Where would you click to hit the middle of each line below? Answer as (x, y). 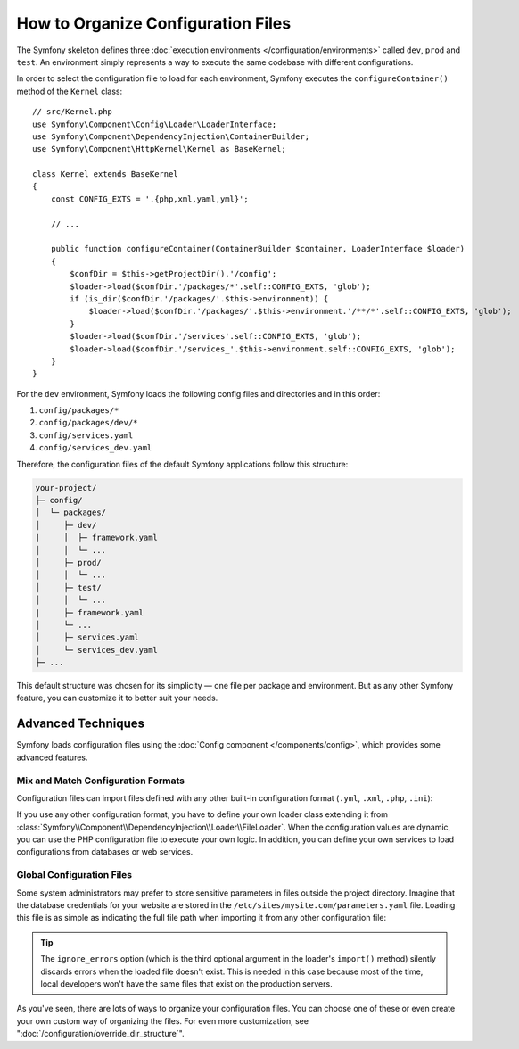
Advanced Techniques (81, 724)
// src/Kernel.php (73, 112)
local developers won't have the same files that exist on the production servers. (187, 983)
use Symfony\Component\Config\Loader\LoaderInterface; (155, 124)
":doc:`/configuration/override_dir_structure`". (100, 1034)
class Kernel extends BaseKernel (105, 174)
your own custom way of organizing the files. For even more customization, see (163, 1020)
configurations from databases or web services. (105, 852)
